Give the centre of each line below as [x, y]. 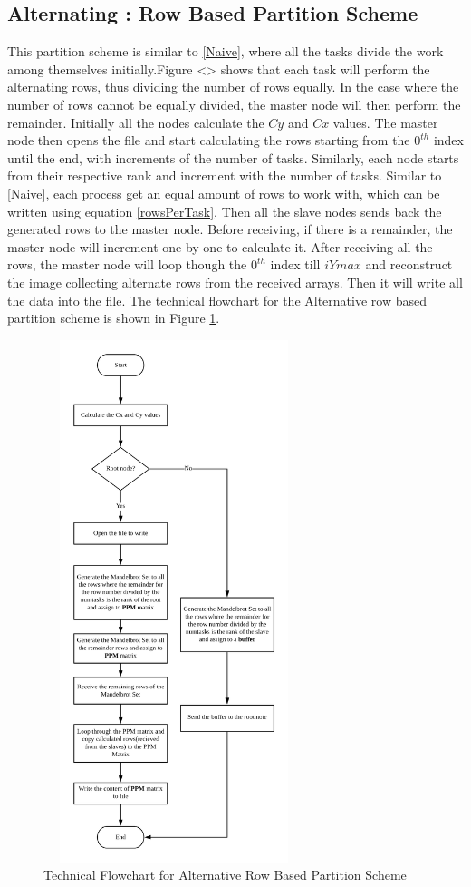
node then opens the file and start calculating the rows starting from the [209, 140]
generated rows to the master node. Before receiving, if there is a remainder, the [230, 229]
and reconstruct [409, 264]
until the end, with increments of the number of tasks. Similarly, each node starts [233, 157]
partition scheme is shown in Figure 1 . [114, 318]
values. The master [385, 122]
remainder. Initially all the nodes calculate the [136, 122]
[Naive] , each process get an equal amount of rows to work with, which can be [224, 193]
